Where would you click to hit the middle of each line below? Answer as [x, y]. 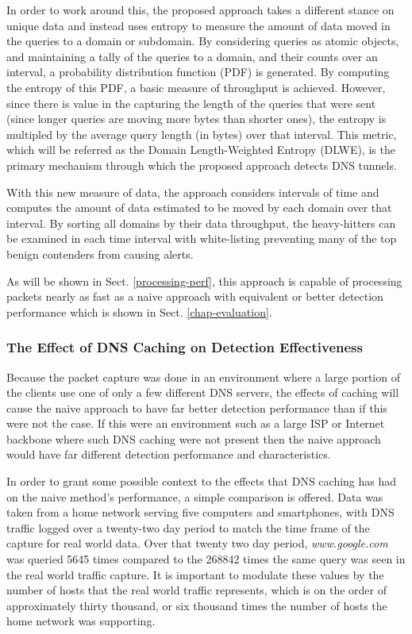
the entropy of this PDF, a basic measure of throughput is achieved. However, [196, 87]
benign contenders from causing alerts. [100, 254]
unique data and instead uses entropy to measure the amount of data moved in [198, 25]
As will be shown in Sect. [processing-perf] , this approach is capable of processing [204, 280]
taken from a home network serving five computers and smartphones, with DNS [200, 512]
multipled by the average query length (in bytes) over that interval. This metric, [202, 134]
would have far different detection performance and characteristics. [169, 454]
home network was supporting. [81, 621]
